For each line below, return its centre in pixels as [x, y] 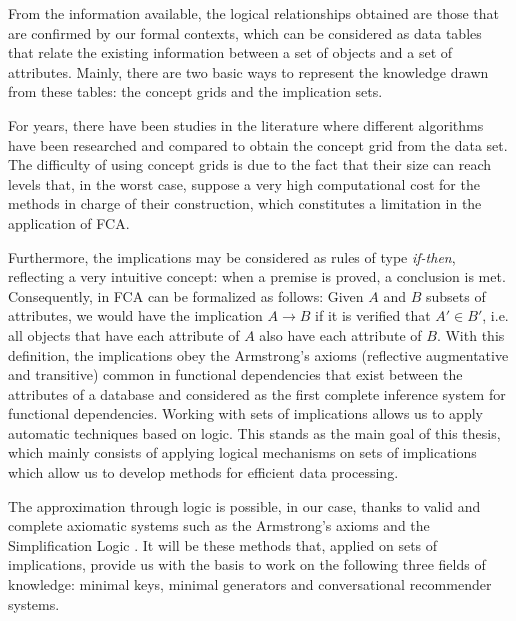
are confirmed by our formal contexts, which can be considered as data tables [245, 32]
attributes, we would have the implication [135, 315]
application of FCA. [69, 222]
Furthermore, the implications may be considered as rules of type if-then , [232, 256]
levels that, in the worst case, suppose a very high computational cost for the [244, 183]
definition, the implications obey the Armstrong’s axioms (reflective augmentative [258, 354]
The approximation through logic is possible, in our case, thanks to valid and [244, 505]
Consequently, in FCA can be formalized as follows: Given [186, 295]
